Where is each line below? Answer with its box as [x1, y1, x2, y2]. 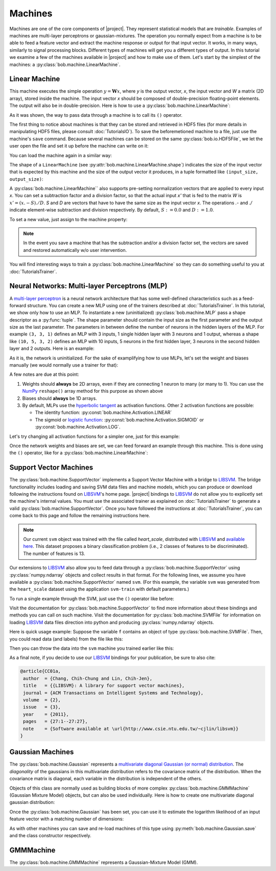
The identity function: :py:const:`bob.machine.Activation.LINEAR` [35, 410, 172, 416]
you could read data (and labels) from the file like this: [9, 635, 123, 642]
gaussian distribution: [9, 799, 55, 805]
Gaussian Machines [9, 748, 74, 756]
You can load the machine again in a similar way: [9, 152, 112, 158]
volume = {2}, [23, 697, 61, 703]
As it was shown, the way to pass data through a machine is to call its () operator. [9, 112, 182, 118]
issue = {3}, [23, 704, 61, 710]
